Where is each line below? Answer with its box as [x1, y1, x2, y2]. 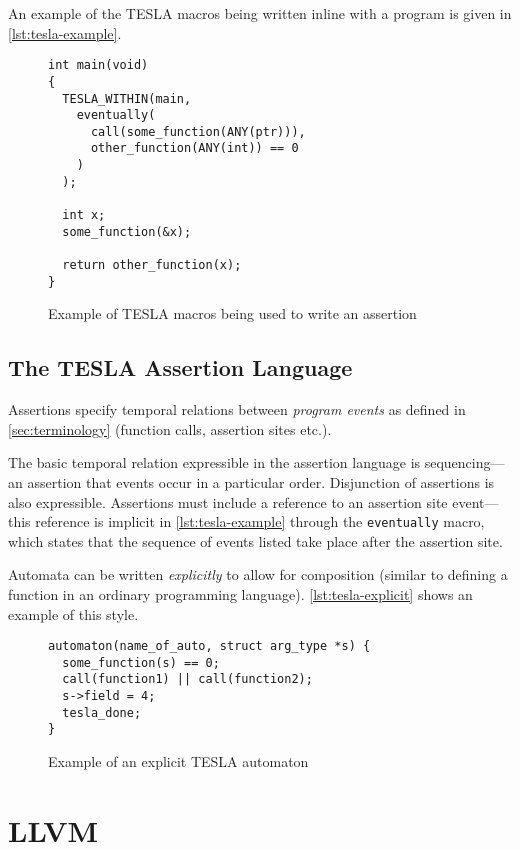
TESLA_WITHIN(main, [62, 91, 192, 106]
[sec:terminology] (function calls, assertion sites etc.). [8, 418, 332, 439]
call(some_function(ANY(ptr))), [90, 124, 306, 139]
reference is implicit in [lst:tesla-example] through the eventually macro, [35, 511, 485, 532]
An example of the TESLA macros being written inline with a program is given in [8, 3, 512, 23]
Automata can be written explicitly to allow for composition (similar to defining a [8, 564, 508, 585]
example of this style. [8, 603, 139, 624]
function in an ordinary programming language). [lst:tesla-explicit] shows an [8, 583, 473, 604]
